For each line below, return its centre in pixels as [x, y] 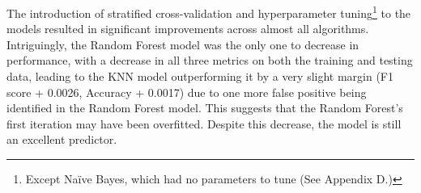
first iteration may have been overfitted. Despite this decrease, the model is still [204, 123]
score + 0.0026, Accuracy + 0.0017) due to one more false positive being [187, 92]
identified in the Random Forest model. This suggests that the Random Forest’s [205, 108]
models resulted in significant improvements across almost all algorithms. [188, 29]
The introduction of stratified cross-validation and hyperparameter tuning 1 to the [209, 12]
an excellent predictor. [62, 139]
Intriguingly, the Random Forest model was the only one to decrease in [183, 44]
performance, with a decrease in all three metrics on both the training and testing [210, 60]
